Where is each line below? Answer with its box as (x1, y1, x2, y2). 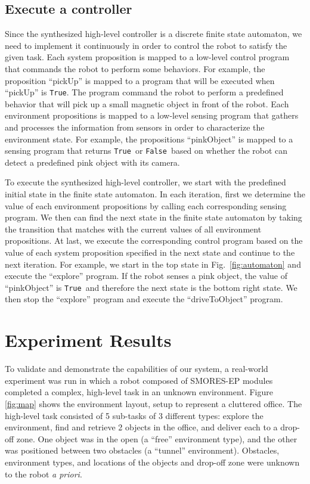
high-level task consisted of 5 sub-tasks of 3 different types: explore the (5, 409, 263, 421)
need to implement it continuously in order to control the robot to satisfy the (5, 39, 287, 51)
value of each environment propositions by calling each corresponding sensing (5, 199, 287, 212)
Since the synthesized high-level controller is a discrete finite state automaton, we (5, 27, 302, 40)
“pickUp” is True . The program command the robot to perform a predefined (5, 86, 284, 98)
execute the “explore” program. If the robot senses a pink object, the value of (5, 269, 288, 282)
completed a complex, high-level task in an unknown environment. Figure (5, 386, 273, 398)
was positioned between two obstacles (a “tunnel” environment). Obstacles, (5, 444, 280, 457)
